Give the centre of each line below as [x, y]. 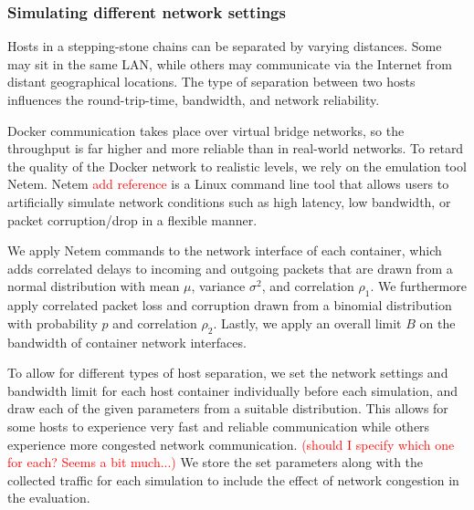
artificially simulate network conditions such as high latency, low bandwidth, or [229, 201]
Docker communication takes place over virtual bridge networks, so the [206, 130]
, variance [218, 286]
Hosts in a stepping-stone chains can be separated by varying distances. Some [225, 46]
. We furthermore [418, 286]
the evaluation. [49, 498]
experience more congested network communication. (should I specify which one [231, 444]
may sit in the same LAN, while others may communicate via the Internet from [230, 63]
